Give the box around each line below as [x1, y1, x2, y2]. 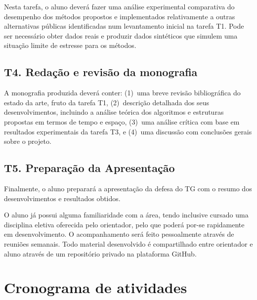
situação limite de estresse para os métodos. [4, 40, 136, 50]
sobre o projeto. [4, 136, 51, 146]
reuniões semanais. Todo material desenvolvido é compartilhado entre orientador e [4, 238, 253, 249]
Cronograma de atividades [4, 277, 187, 298]
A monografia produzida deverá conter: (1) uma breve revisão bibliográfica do [4, 87, 241, 98]
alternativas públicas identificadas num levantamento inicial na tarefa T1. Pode [4, 21, 244, 31]
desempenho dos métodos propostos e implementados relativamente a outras [4, 11, 235, 21]
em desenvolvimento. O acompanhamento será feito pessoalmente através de [4, 229, 234, 239]
